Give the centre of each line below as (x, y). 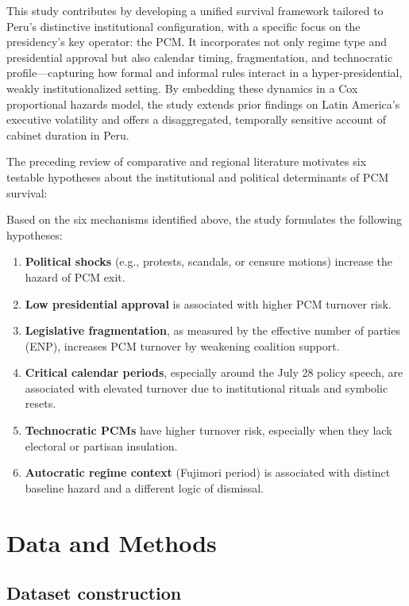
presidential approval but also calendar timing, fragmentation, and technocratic (200, 57)
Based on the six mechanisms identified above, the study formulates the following (204, 219)
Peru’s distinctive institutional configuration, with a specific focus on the (183, 26)
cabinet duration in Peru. (68, 134)
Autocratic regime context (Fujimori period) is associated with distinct (208, 472)
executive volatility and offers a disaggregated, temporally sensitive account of (196, 119)
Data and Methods (112, 542)
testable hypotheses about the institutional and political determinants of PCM (198, 176)
